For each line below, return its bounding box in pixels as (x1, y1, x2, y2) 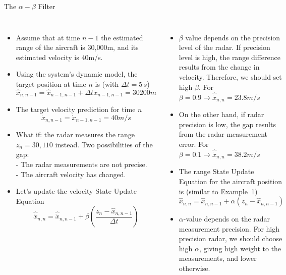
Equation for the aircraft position (179, 176, 282, 186)
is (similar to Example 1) (179, 186, 258, 196)
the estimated (101, 32, 143, 42)
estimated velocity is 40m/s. (16, 51, 103, 62)
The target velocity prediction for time (16, 104, 136, 115)
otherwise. (179, 263, 210, 273)
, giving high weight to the (199, 243, 281, 253)
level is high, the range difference (179, 51, 281, 62)
